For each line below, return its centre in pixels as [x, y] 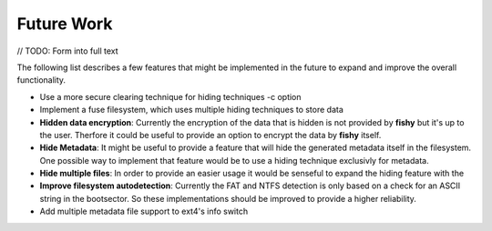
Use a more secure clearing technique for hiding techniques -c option [170, 96]
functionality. [41, 80]
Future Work [65, 24]
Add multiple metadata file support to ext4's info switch [144, 211]
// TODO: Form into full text [67, 51]
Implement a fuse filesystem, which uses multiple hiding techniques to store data [191, 110]
